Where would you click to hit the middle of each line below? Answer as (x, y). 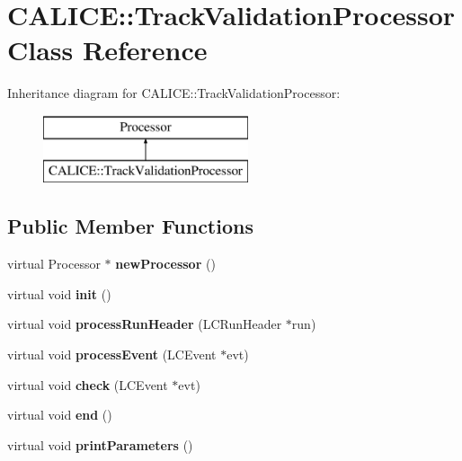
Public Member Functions (130, 226)
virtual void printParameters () (100, 444)
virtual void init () (59, 293)
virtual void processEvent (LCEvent (112, 355)
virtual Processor (54, 264)
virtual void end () (60, 415)
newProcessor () (165, 264)
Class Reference (107, 50)
